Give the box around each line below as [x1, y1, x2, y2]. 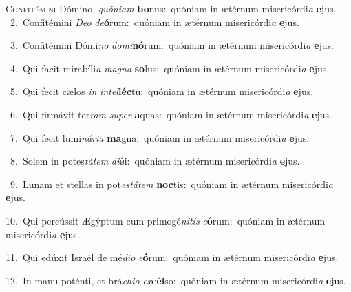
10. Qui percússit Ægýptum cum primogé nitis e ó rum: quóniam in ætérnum [6, 213, 326, 227]
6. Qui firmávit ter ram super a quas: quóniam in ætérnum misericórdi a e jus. [10, 107, 332, 121]
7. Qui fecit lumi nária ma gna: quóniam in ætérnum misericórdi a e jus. [10, 130, 310, 145]
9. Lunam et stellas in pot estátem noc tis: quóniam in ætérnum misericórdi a [10, 176, 334, 191]
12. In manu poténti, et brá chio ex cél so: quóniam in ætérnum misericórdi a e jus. [6, 273, 346, 287]
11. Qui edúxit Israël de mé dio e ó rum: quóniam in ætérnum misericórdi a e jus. [6, 250, 339, 264]
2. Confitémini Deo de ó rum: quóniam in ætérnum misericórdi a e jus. [10, 14, 299, 29]
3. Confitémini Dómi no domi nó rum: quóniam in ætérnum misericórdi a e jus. [10, 38, 334, 52]
